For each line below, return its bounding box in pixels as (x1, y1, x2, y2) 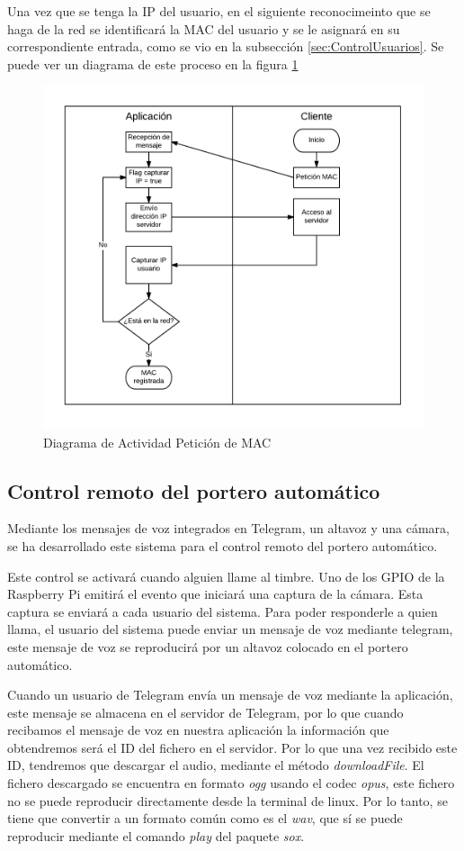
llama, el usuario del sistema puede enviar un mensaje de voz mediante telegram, (7, 620, 453, 638)
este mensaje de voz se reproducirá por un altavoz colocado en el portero (7, 637, 408, 656)
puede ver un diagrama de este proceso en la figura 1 (7, 54, 299, 73)
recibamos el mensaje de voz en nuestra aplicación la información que (7, 720, 389, 739)
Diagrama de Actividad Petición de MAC (43, 432, 272, 451)
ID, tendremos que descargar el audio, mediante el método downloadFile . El (7, 756, 424, 774)
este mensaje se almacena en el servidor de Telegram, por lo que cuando (7, 702, 404, 721)
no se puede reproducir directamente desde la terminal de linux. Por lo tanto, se (7, 791, 448, 810)
